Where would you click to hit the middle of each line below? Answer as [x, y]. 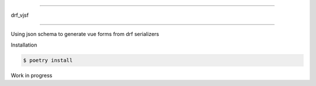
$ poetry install [48, 60]
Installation [24, 45]
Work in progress [32, 75]
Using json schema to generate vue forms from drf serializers [85, 34]
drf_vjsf [20, 15]
